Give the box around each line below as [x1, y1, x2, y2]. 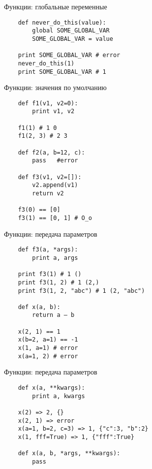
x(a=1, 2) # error [18, 352, 78, 360]
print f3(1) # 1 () [18, 271, 82, 278]
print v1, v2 [32, 108, 75, 115]
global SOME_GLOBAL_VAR [32, 27, 110, 34]
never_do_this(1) [18, 60, 75, 67]
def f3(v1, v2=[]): [18, 173, 82, 181]
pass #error [32, 157, 78, 164]
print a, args [32, 254, 78, 261]
